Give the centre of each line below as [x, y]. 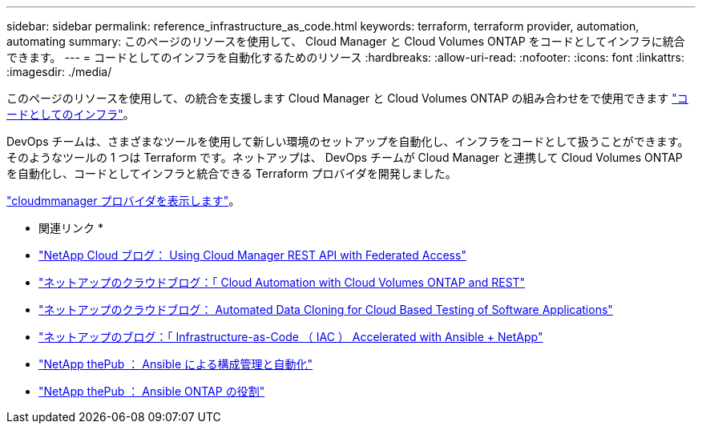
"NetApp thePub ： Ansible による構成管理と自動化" [176, 364]
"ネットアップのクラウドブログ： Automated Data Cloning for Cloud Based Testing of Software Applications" [326, 309]
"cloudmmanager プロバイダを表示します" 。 [123, 201]
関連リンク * [71, 228]
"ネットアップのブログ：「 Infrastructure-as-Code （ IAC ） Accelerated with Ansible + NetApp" [291, 337]
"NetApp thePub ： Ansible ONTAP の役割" [152, 391]
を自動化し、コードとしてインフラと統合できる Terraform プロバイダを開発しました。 [232, 173]
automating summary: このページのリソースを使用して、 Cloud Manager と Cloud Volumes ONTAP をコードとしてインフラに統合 [346, 41]
